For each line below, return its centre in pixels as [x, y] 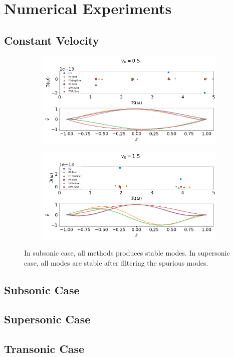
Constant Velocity [52, 40]
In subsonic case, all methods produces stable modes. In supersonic [127, 253]
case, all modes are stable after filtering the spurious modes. [116, 262]
